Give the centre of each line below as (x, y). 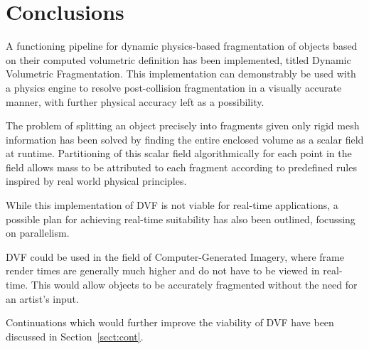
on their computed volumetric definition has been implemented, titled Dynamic (178, 59)
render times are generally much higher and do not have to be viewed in (163, 270)
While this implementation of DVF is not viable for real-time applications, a (172, 205)
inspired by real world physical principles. (96, 181)
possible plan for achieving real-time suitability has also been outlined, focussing (181, 219)
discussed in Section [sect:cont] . (75, 336)
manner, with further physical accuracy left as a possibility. (135, 101)
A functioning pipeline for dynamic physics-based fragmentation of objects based (182, 46)
